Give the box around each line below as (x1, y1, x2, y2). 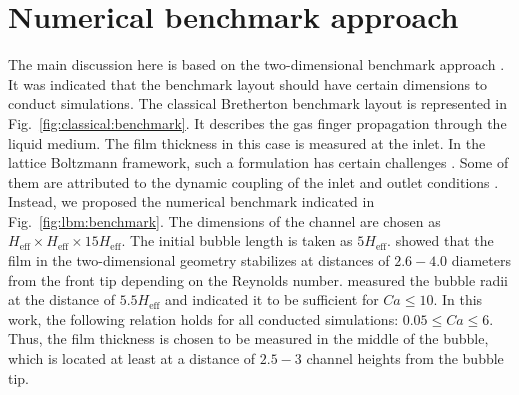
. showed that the (387, 230, 494, 251)
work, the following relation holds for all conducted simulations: (8, 308, 399, 329)
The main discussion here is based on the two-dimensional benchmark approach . (8, 54, 505, 75)
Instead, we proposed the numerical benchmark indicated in (8, 191, 375, 212)
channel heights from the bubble (306, 348, 504, 369)
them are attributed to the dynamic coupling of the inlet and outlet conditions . (8, 171, 499, 192)
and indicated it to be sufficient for (165, 289, 379, 310)
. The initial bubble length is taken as (121, 230, 353, 251)
